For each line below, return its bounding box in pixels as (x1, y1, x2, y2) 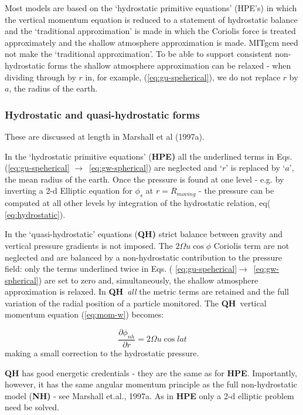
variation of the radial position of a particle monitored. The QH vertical (5, 296, 267, 309)
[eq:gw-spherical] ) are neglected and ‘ (89, 161, 222, 174)
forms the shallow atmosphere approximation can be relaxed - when (47, 59, 291, 71)
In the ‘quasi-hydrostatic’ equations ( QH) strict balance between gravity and (5, 228, 282, 240)
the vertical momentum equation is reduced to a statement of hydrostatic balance (5, 13, 298, 25)
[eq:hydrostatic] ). (5, 208, 66, 220)
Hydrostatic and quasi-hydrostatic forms (5, 107, 200, 122)
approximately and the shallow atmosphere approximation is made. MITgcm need (5, 36, 298, 48)
